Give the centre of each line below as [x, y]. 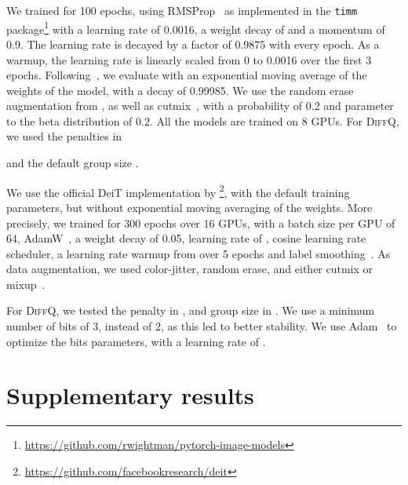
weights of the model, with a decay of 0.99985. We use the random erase [180, 90]
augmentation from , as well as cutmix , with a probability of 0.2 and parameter [200, 106]
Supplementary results [130, 395]
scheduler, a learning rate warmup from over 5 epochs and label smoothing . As [199, 253]
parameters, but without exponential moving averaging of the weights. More [189, 207]
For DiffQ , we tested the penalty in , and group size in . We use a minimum [191, 310]
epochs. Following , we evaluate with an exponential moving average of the [187, 75]
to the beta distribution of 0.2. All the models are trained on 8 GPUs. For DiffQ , [203, 120]
